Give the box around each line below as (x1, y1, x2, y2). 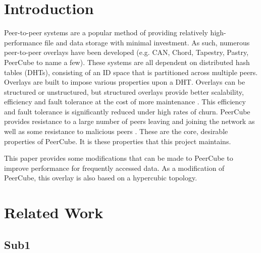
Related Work (4, 202, 103, 223)
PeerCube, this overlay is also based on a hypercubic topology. (4, 172, 197, 183)
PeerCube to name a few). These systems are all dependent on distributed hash (4, 56, 250, 67)
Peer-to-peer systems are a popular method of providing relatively (4, 27, 208, 38)
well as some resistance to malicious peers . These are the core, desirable (4, 126, 228, 137)
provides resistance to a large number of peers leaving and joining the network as (4, 116, 255, 126)
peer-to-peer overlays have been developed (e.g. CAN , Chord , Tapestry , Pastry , (4, 47, 249, 57)
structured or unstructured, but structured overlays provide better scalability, (4, 86, 244, 97)
